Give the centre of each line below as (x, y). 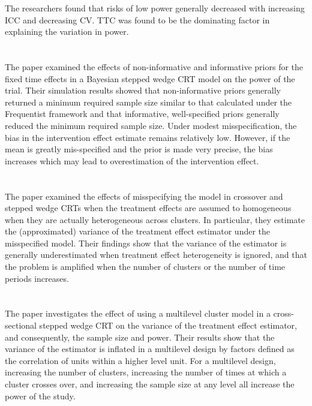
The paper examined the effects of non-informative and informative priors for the (154, 66)
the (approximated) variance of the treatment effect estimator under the (138, 231)
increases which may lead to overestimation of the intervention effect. (132, 160)
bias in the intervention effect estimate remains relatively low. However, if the (148, 137)
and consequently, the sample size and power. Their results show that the (140, 337)
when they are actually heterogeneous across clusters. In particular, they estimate (155, 219)
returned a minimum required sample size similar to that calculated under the (148, 102)
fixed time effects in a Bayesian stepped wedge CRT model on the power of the (150, 78)
